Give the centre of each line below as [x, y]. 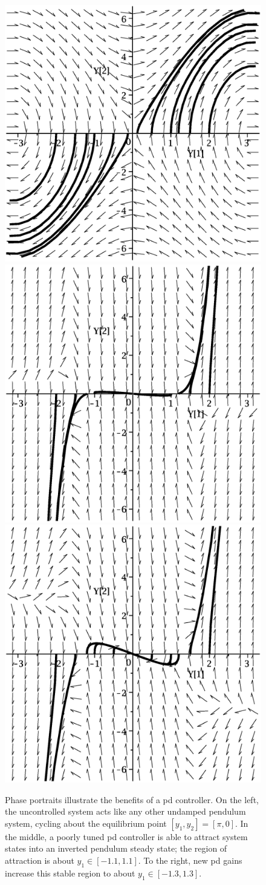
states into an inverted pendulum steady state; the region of [116, 848]
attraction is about [40, 860]
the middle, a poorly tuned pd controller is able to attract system [126, 836]
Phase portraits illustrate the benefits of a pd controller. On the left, [132, 799]
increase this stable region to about [70, 873]
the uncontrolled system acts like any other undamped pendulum [125, 811]
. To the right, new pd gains [190, 860]
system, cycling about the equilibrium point [86, 823]
